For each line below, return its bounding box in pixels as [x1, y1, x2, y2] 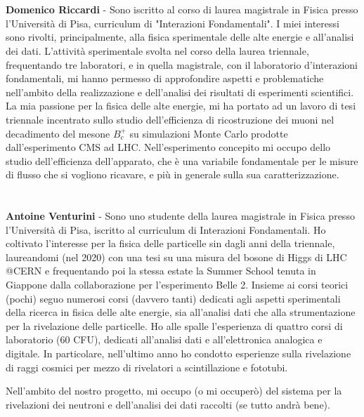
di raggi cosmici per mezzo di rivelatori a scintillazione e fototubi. [6, 359, 288, 374]
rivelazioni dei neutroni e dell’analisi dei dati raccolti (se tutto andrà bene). [6, 397, 330, 411]
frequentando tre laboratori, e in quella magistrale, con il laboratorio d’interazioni [6, 57, 358, 72]
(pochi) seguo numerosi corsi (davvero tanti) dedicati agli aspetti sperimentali [6, 291, 341, 305]
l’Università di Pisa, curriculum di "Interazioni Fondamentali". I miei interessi [6, 15, 339, 30]
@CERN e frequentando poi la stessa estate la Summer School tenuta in [6, 263, 316, 278]
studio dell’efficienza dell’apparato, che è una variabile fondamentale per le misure [6, 153, 358, 168]
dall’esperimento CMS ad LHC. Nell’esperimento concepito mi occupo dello [6, 140, 331, 154]
